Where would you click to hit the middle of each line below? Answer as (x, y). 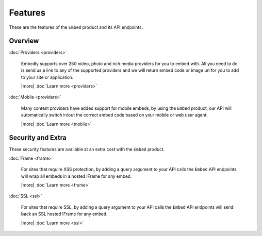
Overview (24, 41)
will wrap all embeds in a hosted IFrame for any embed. (76, 176)
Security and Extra (38, 138)
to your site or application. (47, 77)
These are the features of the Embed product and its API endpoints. (76, 27)
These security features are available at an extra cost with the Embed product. (87, 149)
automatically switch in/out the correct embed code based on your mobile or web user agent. (115, 115)
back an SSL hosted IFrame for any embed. (64, 214)
